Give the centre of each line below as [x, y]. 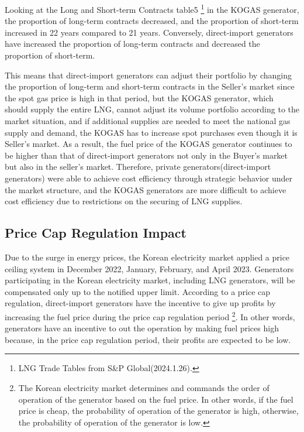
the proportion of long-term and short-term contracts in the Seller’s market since [150, 86]
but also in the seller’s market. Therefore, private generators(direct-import [138, 167]
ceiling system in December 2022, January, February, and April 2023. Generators [149, 268]
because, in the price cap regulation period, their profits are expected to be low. [148, 339]
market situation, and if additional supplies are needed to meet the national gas [148, 121]
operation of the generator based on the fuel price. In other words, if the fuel [156, 399]
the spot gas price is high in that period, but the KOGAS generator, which [139, 97]
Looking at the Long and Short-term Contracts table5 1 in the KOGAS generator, [152, 8]
